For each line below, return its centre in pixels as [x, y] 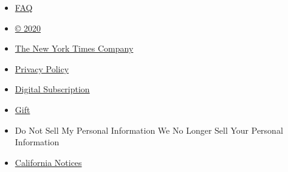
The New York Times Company [74, 48]
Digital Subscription [52, 89]
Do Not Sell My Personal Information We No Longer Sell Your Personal [149, 130]
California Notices [48, 162]
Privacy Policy [42, 68]
